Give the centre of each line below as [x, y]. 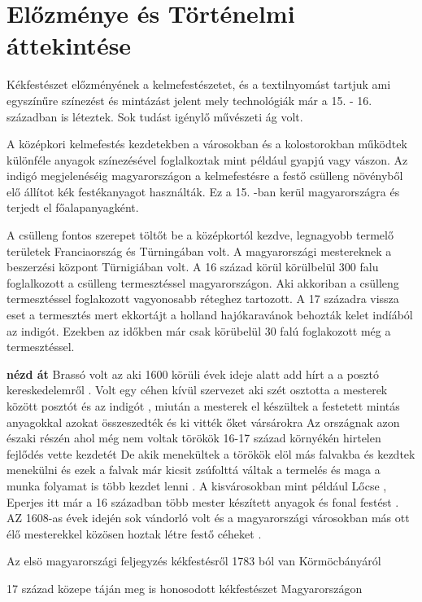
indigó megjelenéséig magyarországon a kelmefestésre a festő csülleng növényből [205, 176]
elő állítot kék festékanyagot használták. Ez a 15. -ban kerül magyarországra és [203, 191]
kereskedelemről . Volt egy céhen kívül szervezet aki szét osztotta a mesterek [197, 390]
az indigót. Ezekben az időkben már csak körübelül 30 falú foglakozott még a [199, 330]
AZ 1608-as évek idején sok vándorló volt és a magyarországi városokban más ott [208, 518]
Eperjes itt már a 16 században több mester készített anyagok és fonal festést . [203, 501]
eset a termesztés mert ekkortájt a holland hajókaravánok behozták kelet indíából [210, 315]
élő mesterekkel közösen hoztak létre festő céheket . [134, 533]
